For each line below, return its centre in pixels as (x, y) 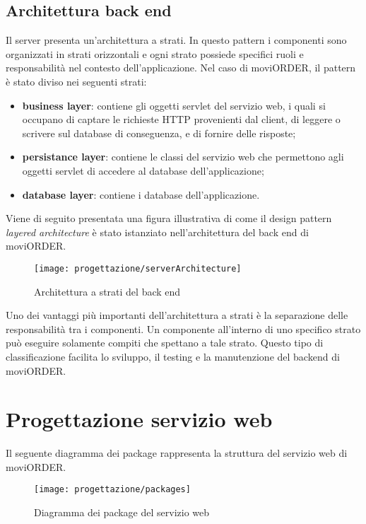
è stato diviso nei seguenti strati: (76, 81)
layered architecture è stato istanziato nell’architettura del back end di (157, 232)
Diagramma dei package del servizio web (122, 512)
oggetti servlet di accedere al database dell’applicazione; (143, 170)
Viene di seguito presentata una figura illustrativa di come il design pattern (169, 218)
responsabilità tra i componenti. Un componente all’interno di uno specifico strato (183, 328)
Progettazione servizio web (139, 419)
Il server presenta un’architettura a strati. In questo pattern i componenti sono (176, 40)
